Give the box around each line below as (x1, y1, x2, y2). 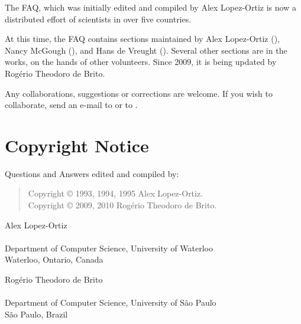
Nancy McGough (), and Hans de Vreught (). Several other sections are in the (5, 44, 287, 56)
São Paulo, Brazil (5, 307, 68, 320)
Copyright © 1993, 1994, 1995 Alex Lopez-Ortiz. (28, 187, 203, 199)
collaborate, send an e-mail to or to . (5, 99, 138, 111)
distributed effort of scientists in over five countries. (5, 12, 192, 25)
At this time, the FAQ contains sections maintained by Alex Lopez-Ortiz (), (5, 32, 280, 45)
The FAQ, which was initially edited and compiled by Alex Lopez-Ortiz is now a (5, 1, 296, 13)
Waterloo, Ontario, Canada (5, 253, 103, 266)
